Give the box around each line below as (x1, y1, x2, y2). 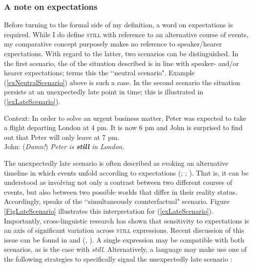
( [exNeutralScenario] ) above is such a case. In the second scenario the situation (4, 77, 240, 87)
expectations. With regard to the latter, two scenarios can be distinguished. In (4, 48, 239, 58)
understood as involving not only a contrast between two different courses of (4, 177, 232, 187)
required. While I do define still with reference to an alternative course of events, (4, 29, 249, 39)
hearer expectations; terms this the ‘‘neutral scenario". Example (4, 67, 195, 78)
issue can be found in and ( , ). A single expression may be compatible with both (4, 234, 245, 245)
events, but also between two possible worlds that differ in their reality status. (4, 186, 237, 197)
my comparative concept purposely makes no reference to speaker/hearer (4, 39, 222, 49)
